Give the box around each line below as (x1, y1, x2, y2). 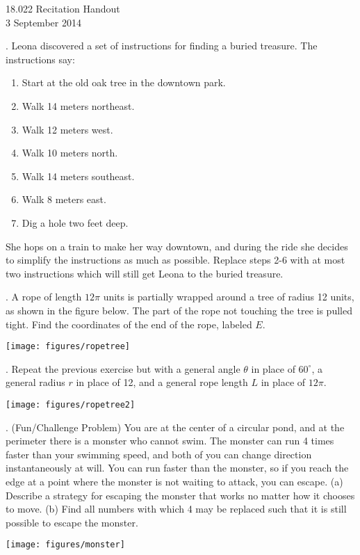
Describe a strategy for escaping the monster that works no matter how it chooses (6, 488, 355, 502)
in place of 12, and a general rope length (76, 375, 248, 389)
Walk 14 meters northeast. (22, 98, 135, 113)
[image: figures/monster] (6, 540, 125, 550)
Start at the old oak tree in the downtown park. (22, 75, 226, 90)
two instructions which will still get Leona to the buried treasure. (6, 266, 284, 280)
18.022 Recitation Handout (6, 1, 120, 15)
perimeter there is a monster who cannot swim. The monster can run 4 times (6, 433, 334, 448)
